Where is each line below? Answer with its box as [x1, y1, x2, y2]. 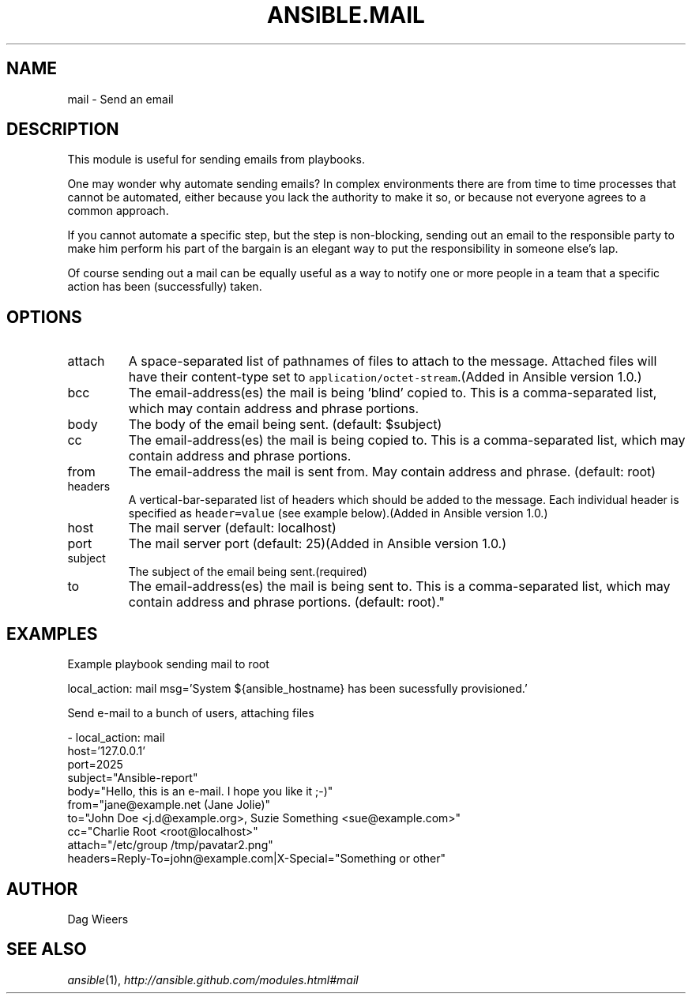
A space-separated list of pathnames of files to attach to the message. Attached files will [128, 353, 657, 370]
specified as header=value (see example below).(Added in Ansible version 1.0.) [128, 506, 548, 521]
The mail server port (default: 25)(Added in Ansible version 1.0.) [128, 536, 507, 552]
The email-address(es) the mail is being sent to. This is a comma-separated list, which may [128, 578, 671, 595]
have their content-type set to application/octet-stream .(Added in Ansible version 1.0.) [128, 369, 642, 385]
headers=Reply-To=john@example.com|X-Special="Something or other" [67, 852, 446, 866]
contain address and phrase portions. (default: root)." [128, 594, 445, 611]
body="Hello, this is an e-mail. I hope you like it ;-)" [67, 784, 333, 799]
